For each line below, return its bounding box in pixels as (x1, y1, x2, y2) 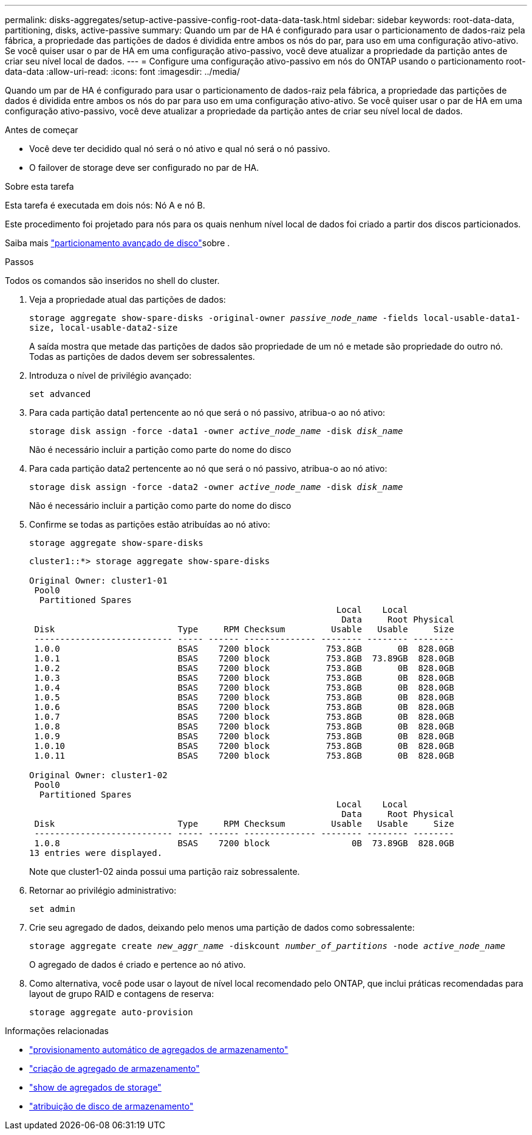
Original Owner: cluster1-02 (29, 770, 168, 780)
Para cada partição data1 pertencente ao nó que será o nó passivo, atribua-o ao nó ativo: (29, 407, 386, 418)
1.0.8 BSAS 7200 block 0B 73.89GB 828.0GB (34, 838, 454, 848)
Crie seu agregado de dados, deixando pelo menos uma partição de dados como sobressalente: (29, 922, 415, 933)
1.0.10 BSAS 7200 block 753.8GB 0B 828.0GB (34, 741, 454, 751)
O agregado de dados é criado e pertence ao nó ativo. (29, 959, 246, 970)
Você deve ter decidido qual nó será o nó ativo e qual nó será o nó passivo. (29, 143, 330, 154)
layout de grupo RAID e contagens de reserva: (29, 988, 214, 999)
